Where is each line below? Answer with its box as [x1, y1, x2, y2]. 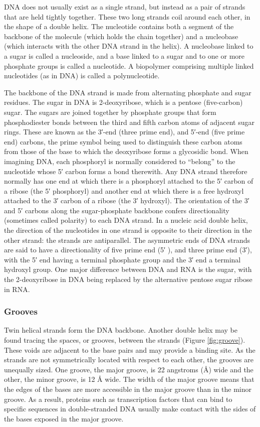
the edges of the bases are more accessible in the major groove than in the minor [4, 384, 252, 394]
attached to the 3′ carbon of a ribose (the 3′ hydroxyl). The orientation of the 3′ [4, 195, 249, 206]
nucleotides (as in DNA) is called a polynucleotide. [4, 70, 160, 81]
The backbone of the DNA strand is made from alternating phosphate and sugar [4, 87, 251, 97]
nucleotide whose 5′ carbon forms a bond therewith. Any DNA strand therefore [4, 166, 247, 176]
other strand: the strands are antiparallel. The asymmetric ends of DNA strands [4, 234, 250, 245]
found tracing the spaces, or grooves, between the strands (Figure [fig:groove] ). [4, 335, 245, 345]
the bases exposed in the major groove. [4, 413, 124, 423]
